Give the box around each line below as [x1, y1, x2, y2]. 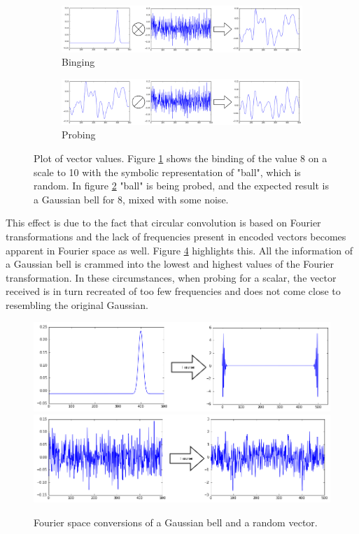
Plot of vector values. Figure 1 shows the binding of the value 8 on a [34, 151, 328, 166]
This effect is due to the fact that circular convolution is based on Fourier [6, 215, 321, 230]
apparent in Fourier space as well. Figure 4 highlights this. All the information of [6, 243, 353, 257]
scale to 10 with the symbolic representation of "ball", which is [34, 164, 301, 179]
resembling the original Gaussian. [6, 298, 148, 312]
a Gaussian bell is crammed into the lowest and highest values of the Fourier [6, 257, 335, 271]
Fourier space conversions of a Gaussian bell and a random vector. [34, 514, 318, 529]
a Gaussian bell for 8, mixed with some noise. [34, 192, 229, 206]
